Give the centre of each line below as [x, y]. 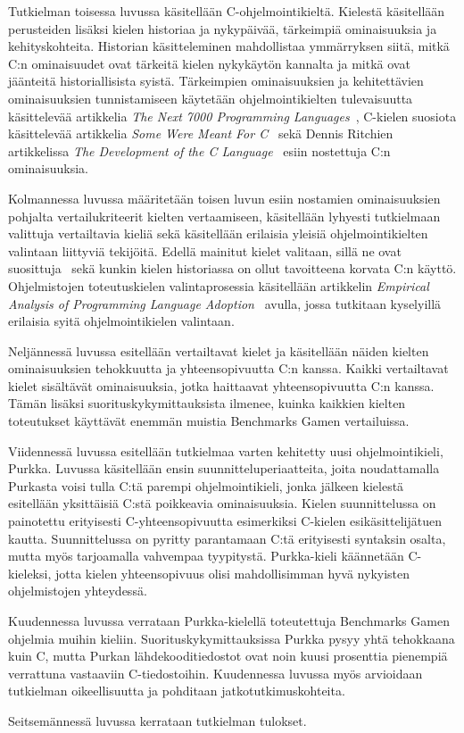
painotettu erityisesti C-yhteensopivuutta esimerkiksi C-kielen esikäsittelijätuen [225, 521]
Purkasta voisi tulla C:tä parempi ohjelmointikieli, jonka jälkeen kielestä [206, 485]
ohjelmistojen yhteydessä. [78, 591]
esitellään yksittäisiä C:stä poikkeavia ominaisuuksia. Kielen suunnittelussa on [222, 503]
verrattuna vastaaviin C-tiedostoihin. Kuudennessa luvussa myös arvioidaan [215, 673]
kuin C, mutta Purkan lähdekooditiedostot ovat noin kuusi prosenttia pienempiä [228, 656]
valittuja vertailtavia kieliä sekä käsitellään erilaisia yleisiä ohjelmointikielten [218, 233]
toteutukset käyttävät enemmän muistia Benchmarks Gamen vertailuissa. [209, 421]
